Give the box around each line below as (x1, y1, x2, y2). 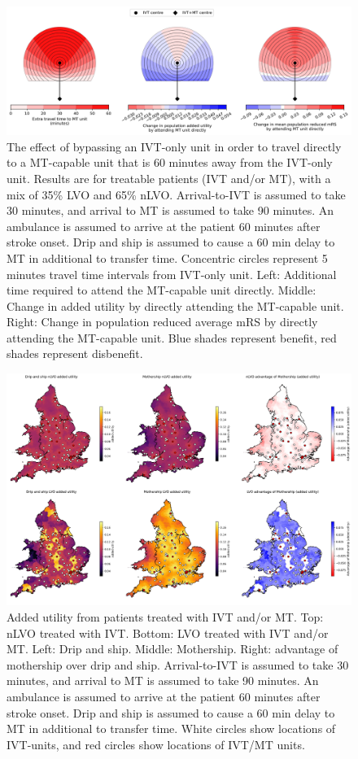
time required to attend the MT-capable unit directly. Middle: (7, 281, 317, 299)
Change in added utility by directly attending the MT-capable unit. (7, 297, 344, 314)
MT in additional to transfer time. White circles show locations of (7, 720, 336, 737)
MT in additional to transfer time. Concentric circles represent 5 (7, 249, 328, 266)
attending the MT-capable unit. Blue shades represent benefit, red (7, 329, 337, 346)
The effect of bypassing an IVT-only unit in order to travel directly (7, 137, 342, 155)
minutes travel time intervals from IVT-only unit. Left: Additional (7, 265, 337, 282)
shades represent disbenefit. (7, 345, 143, 362)
